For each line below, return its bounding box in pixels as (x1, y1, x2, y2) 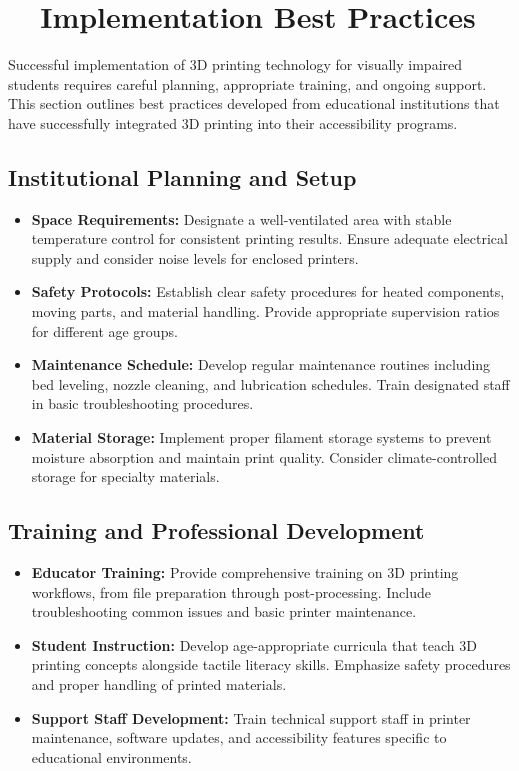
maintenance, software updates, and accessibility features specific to (31, 727, 447, 748)
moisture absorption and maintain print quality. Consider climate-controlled (31, 446, 498, 467)
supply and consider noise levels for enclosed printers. (31, 247, 359, 268)
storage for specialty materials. (31, 466, 220, 487)
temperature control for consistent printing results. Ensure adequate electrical (31, 228, 508, 249)
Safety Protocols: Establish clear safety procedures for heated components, (31, 281, 505, 302)
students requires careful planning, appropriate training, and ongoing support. (8, 73, 487, 94)
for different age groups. (31, 320, 178, 341)
